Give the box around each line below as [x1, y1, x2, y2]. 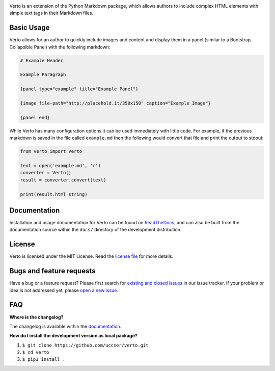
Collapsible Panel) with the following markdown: [9, 44, 111, 50]
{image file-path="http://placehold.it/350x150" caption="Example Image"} [20, 100, 211, 107]
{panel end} [20, 115, 50, 120]
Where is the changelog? [9, 314, 64, 320]
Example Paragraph [20, 72, 66, 77]
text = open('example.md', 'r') [20, 163, 101, 168]
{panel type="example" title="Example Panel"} [20, 86, 139, 92]
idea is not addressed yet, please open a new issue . [9, 287, 118, 293]
